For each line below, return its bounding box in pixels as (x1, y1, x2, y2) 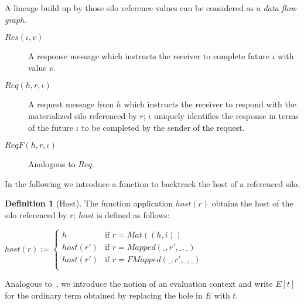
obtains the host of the (211, 197, 293, 209)
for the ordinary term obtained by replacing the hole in (5, 289, 203, 301)
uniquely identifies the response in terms (153, 109, 299, 121)
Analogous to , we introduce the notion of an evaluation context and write (5, 277, 273, 290)
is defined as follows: (97, 208, 170, 221)
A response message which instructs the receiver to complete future (28, 50, 270, 62)
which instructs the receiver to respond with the (124, 98, 296, 110)
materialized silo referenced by (28, 109, 137, 121)
